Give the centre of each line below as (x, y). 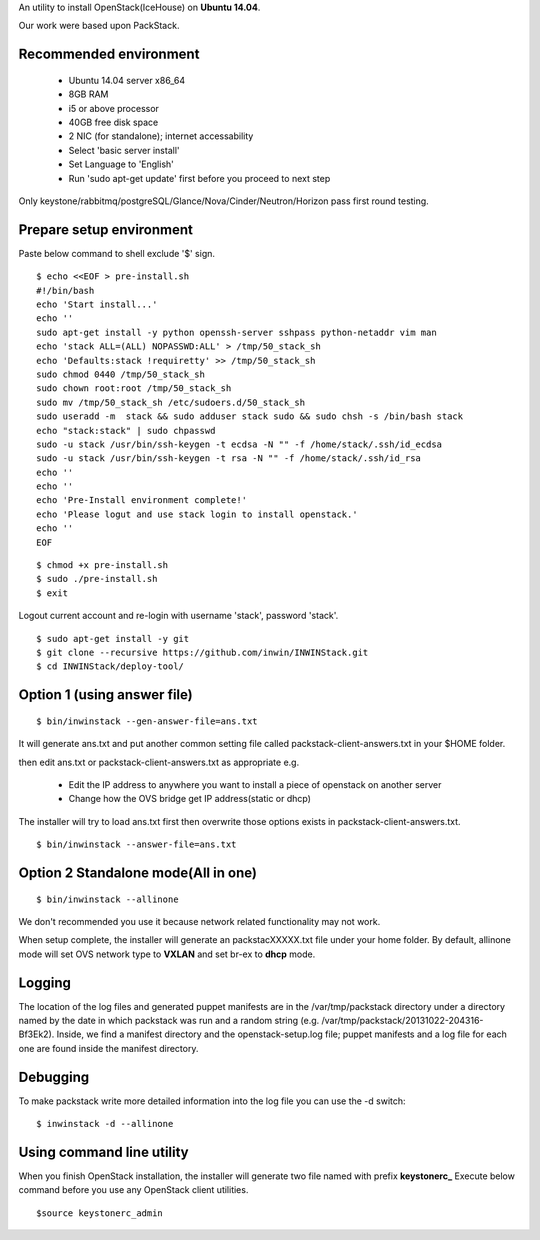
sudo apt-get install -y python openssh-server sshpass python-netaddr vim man (236, 332)
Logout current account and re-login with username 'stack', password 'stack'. (178, 616)
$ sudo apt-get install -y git (113, 638)
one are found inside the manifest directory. (108, 1048)
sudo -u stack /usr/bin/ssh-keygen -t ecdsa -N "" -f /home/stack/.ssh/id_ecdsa (239, 444)
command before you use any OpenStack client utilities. (133, 1190)
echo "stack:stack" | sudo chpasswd (126, 430)
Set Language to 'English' (121, 164)
